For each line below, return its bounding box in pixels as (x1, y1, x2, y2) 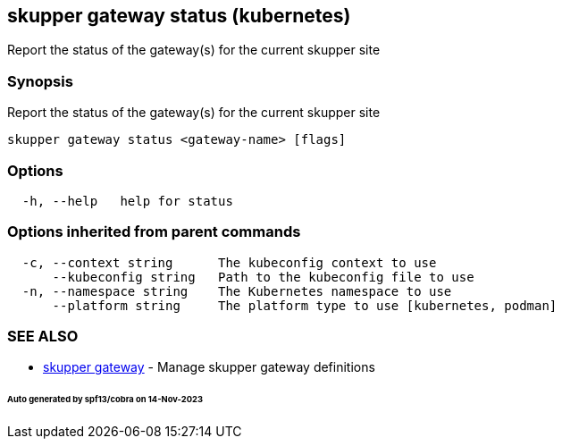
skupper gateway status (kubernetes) (7, 4, 351, 27)
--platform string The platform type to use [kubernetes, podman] (52, 298, 558, 313)
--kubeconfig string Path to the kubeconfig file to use (52, 269, 474, 284)
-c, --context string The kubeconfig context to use (21, 255, 437, 270)
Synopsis (7, 72, 73, 90)
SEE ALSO (7, 327, 79, 346)
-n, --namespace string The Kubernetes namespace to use (21, 283, 452, 299)
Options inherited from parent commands (7, 223, 301, 241)
